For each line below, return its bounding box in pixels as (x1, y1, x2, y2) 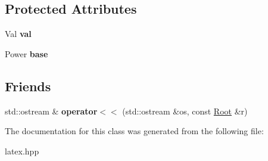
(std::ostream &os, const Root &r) (122, 104, 248, 117)
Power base (5, 47, 48, 60)
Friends (5, 76, 51, 95)
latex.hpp (5, 144, 39, 157)
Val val (5, 27, 32, 40)
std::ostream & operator (5, 104, 98, 117)
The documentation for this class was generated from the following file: (5, 125, 264, 137)
